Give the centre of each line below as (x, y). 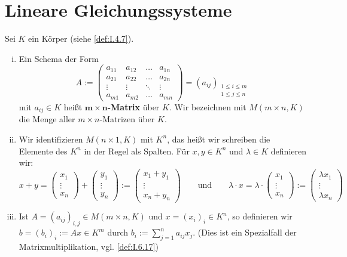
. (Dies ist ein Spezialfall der (245, 232)
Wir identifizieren (51, 139)
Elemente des (43, 151)
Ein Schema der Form (59, 58)
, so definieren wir (260, 216)
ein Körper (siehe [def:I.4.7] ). (81, 38)
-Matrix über (133, 106)
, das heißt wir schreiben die (219, 139)
